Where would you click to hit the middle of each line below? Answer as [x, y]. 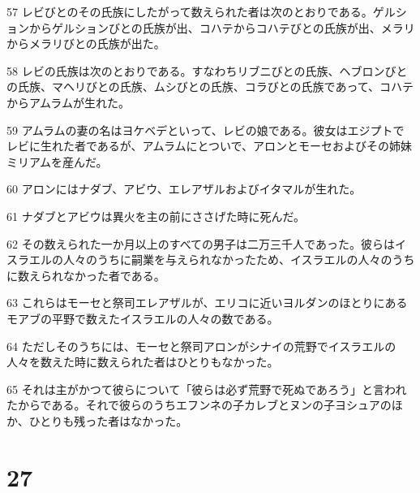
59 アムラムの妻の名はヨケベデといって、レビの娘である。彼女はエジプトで [206, 130]
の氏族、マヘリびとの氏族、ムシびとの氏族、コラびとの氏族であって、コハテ [210, 86]
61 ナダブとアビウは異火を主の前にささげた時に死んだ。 [156, 216]
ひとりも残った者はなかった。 [108, 420]
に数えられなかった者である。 [86, 275]
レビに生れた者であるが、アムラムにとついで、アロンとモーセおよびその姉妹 [209, 146]
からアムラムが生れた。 [68, 102]
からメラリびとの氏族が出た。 [86, 43]
